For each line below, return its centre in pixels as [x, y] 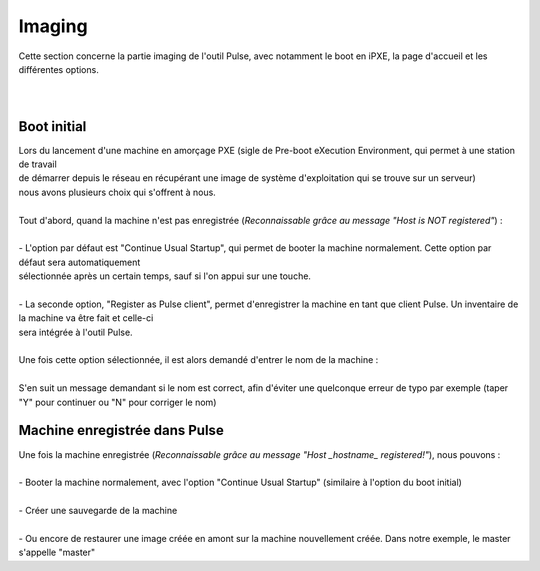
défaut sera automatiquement [79, 262]
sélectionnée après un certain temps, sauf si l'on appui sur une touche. [165, 276]
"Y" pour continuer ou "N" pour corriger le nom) [117, 402]
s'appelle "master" [57, 552]
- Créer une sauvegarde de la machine [98, 511]
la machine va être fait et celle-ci [86, 318]
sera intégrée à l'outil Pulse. [76, 332]
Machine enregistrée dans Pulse [121, 430]
